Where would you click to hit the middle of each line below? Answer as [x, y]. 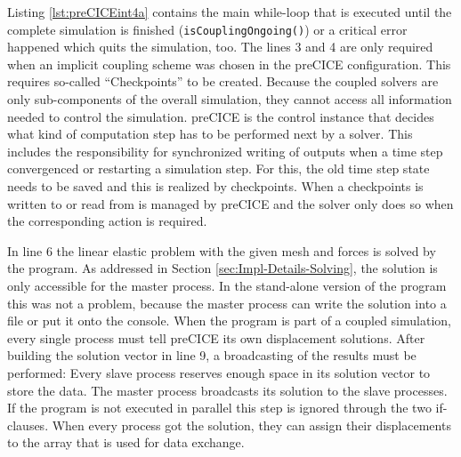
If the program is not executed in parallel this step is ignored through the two [219, 408]
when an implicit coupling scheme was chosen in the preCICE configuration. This [229, 64]
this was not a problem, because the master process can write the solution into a [227, 303]
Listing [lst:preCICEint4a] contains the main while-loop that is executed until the [230, 12]
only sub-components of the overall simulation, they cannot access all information [230, 99]
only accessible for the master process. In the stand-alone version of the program [227, 285]
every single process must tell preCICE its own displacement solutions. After [216, 337]
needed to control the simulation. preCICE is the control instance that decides [221, 116]
